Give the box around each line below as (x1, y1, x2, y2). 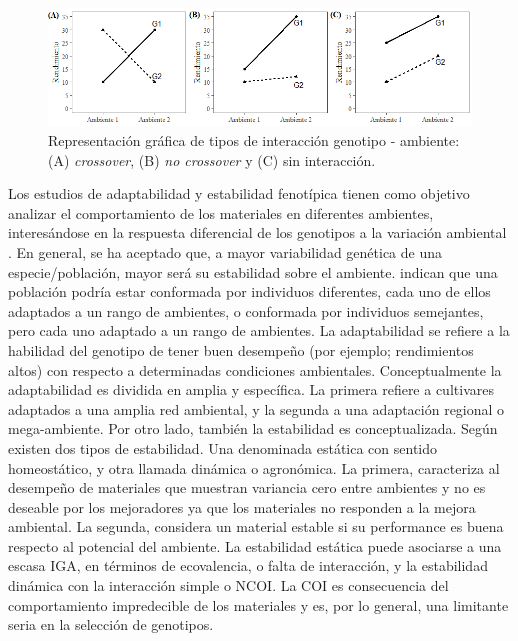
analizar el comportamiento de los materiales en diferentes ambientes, (8, 202, 434, 223)
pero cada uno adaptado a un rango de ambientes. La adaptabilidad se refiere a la (8, 320, 510, 341)
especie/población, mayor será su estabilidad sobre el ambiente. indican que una (8, 261, 498, 282)
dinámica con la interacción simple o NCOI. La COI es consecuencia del (8, 575, 449, 596)
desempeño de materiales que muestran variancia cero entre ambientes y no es (8, 477, 486, 498)
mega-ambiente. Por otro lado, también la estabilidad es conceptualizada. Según (8, 418, 498, 439)
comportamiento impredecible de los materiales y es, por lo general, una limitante (8, 594, 509, 615)
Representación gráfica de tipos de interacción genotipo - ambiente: (48, 130, 460, 150)
